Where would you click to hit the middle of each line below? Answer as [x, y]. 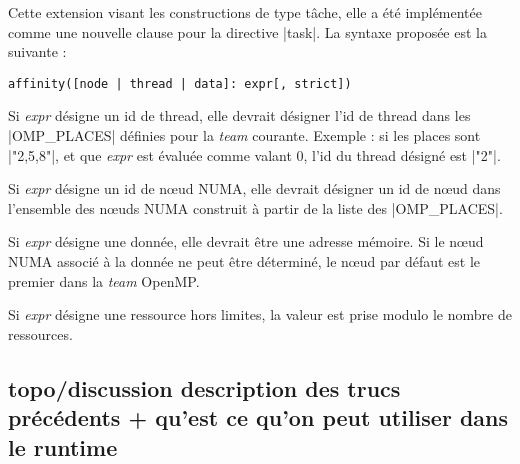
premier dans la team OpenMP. [104, 280]
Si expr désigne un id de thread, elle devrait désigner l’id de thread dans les [239, 115]
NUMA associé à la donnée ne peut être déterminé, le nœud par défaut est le [244, 261]
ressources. [40, 333]
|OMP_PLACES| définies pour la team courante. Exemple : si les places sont [244, 135]
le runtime [63, 446]
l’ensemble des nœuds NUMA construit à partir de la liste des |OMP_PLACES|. [255, 207]
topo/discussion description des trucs [204, 387]
